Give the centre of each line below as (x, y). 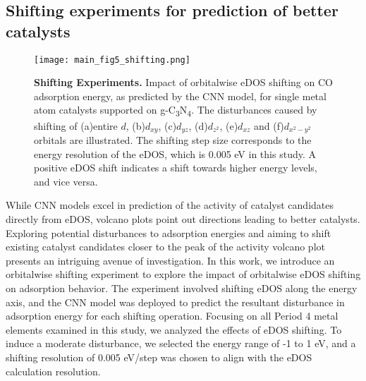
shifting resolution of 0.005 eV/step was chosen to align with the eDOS (159, 357)
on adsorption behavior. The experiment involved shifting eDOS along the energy (182, 288)
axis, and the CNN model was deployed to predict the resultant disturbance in (175, 302)
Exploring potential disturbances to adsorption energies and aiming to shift (169, 232)
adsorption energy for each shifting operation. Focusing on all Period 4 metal (172, 316)
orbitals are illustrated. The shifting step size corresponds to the (173, 140)
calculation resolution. (53, 371)
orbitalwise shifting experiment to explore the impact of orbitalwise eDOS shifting (183, 274)
